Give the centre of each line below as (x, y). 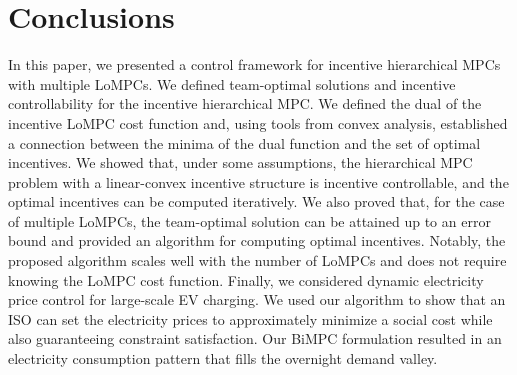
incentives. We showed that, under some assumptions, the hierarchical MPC (240, 162)
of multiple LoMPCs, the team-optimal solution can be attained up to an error (249, 220)
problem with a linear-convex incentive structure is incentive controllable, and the (258, 181)
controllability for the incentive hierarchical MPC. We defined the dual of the (245, 103)
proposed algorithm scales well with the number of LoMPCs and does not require (257, 260)
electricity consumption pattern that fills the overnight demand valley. (223, 358)
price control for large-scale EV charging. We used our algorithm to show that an (257, 299)
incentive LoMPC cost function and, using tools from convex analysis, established (258, 122)
